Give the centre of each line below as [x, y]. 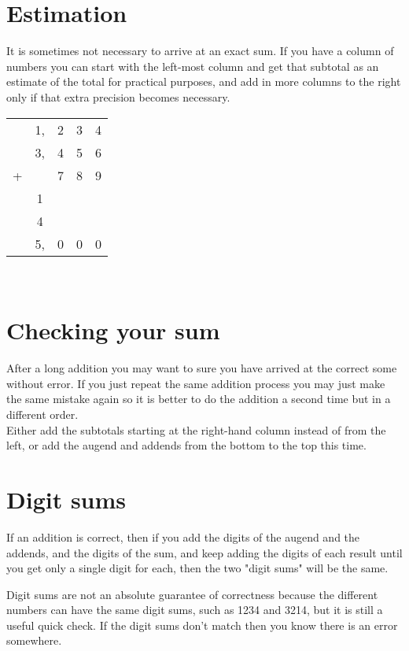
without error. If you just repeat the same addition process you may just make [196, 383]
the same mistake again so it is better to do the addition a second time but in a [199, 399]
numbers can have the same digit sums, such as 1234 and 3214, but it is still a [195, 610]
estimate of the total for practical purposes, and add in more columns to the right [204, 81]
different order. [42, 414]
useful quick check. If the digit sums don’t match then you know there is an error [202, 625]
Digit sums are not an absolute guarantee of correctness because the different [192, 594]
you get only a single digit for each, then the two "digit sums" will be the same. [197, 568]
